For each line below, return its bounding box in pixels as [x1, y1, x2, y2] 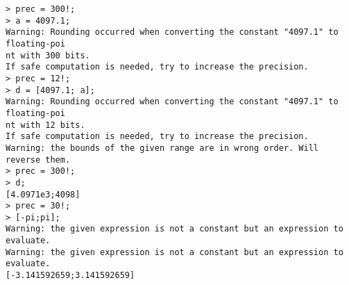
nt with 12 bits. [6, 120, 85, 130]
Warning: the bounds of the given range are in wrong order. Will [6, 142, 319, 153]
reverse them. [6, 154, 71, 165]
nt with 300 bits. [6, 50, 90, 60]
